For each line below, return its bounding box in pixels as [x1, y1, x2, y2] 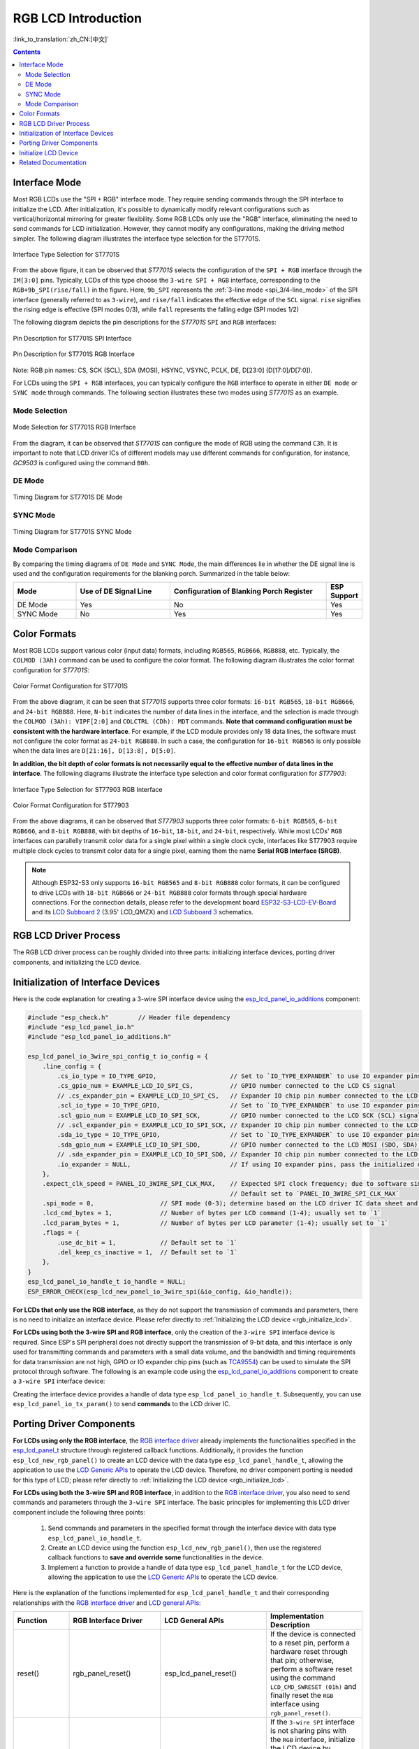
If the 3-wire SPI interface [270, 1718, 355, 1727]
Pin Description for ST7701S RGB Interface [13, 350, 135, 358]
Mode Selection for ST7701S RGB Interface [13, 423, 136, 432]
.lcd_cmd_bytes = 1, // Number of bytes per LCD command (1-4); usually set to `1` [42, 1209, 381, 1217]
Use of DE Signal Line [80, 586, 152, 596]
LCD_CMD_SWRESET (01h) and [270, 1682, 357, 1692]
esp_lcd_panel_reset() [164, 1669, 237, 1678]
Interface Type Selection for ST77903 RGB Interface [13, 785, 163, 793]
